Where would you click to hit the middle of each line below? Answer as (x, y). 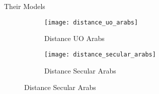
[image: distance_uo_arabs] (91, 22)
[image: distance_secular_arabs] (100, 54)
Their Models (25, 6)
